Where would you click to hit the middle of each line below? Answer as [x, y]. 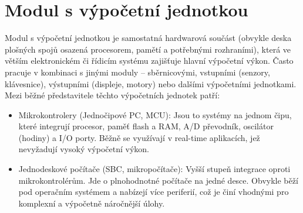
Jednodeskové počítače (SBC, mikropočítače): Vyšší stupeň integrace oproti [154, 169]
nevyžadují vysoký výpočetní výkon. [84, 149]
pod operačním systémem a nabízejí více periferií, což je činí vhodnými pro [154, 192]
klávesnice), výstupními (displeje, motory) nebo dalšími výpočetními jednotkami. [151, 83]
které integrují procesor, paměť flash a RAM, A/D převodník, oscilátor [146, 126]
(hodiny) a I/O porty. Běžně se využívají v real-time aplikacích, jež [139, 137]
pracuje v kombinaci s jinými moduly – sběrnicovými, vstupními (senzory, [137, 72]
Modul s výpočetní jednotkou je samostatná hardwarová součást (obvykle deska [148, 38]
